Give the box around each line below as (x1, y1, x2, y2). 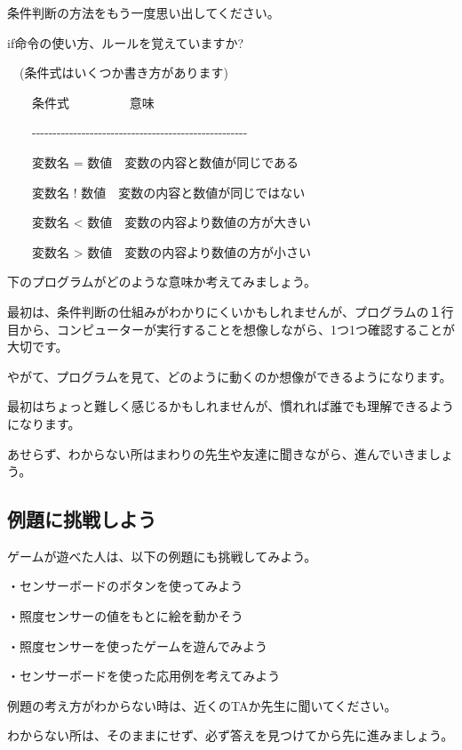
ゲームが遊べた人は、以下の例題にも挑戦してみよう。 (7, 546, 317, 565)
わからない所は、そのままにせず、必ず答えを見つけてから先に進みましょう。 (7, 726, 454, 745)
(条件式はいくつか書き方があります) (19, 63, 228, 82)
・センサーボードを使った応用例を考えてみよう (7, 666, 281, 685)
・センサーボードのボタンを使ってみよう (7, 577, 243, 595)
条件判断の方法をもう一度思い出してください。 (7, 4, 280, 21)
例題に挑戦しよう (7, 505, 156, 533)
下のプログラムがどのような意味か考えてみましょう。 (7, 272, 317, 291)
